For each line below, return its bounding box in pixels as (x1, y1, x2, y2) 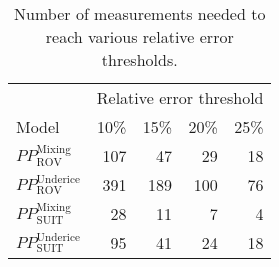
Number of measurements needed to (14, 2, 266, 25)
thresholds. (101, 48, 178, 71)
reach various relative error (45, 25, 234, 48)
